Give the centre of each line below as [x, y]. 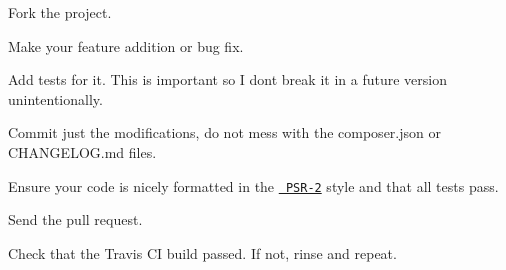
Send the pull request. [75, 219]
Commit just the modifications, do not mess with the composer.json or [224, 132]
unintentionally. [55, 98]
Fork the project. [60, 12]
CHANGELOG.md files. [82, 151]
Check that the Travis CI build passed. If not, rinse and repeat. [202, 252]
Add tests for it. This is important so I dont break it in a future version [227, 79]
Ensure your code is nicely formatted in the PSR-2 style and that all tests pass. [253, 185]
